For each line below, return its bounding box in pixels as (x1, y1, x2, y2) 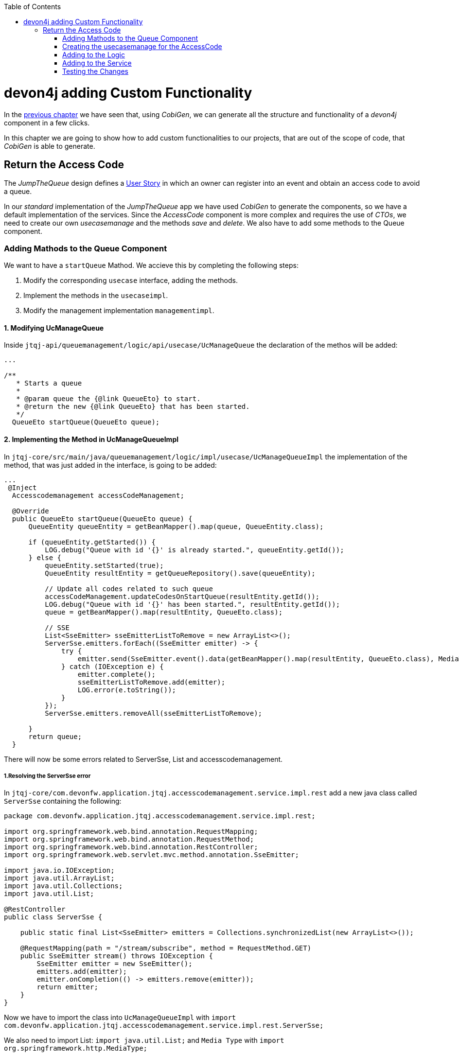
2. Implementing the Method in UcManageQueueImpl (4, 435, 179, 443)
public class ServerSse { (4, 913, 103, 921)
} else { (28, 553, 62, 562)
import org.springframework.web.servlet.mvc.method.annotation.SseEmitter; (4, 851, 299, 859)
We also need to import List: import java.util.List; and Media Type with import (4, 1036, 284, 1045)
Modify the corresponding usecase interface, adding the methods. (23, 276, 238, 285)
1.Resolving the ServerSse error (4, 772, 91, 779)
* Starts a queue (16, 379, 82, 387)
